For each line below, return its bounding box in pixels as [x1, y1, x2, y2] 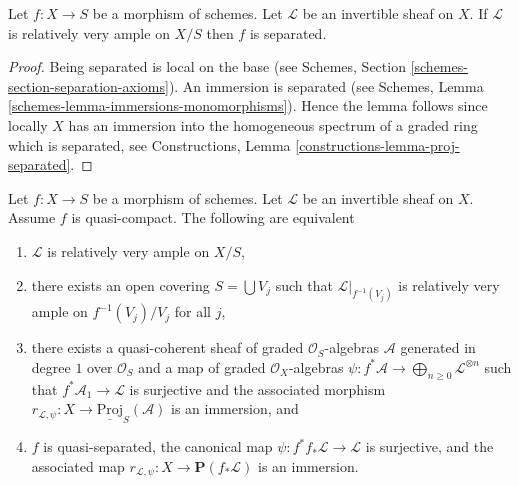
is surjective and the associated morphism [129, 378, 386, 399]
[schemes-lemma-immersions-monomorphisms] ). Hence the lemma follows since [8, 95, 488, 116]
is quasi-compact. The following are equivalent [71, 207, 355, 228]
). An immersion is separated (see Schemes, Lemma [168, 75, 484, 96]
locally [8, 114, 48, 135]
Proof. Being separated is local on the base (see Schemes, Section [8, 56, 406, 77]
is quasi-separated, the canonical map [43, 436, 273, 457]
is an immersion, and [171, 398, 299, 419]
